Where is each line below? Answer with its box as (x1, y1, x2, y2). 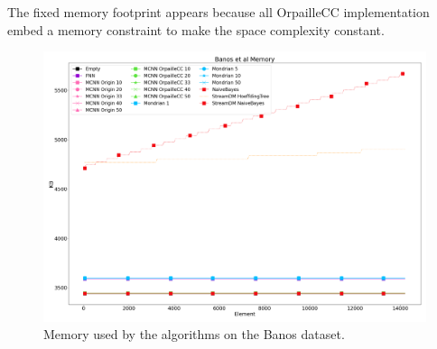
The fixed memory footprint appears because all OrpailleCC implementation (7, 3, 430, 21)
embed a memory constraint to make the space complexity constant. (7, 20, 385, 39)
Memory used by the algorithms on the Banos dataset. (43, 325, 345, 344)
